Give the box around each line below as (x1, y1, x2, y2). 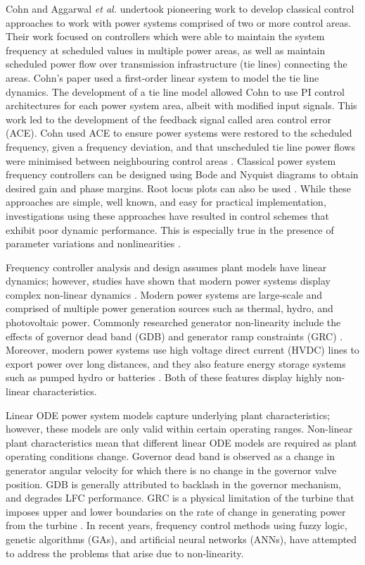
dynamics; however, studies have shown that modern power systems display (6, 273, 331, 288)
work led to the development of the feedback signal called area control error (6, 111, 332, 126)
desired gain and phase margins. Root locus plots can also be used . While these (6, 180, 351, 195)
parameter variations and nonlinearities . (6, 236, 181, 251)
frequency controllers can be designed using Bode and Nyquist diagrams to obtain (6, 167, 359, 182)
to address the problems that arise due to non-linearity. (6, 545, 244, 560)
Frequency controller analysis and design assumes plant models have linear (6, 259, 327, 274)
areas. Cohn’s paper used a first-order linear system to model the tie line (6, 70, 319, 85)
